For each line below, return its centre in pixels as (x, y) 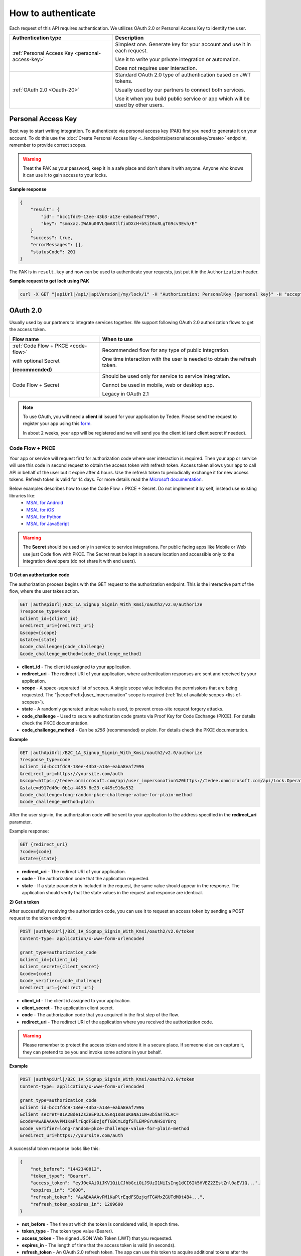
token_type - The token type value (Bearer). (68, 1231)
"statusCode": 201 (53, 252)
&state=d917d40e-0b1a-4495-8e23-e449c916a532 (77, 788)
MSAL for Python (44, 516)
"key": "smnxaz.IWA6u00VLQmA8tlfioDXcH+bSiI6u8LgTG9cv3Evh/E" (119, 223)
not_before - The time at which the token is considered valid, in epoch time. (100, 1224)
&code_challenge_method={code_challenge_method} (81, 654)
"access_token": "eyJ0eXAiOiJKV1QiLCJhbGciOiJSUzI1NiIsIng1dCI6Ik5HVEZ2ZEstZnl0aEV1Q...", (145, 1183)
